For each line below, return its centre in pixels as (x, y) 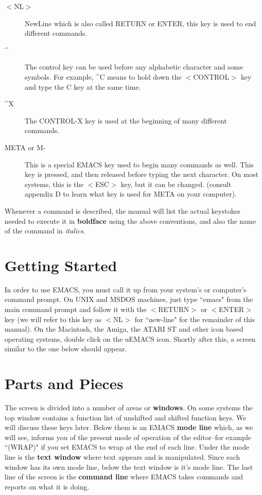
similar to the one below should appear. (66, 349)
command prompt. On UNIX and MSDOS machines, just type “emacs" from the (129, 299)
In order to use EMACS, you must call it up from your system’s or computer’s (126, 289)
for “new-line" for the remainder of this (195, 319)
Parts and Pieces (64, 383)
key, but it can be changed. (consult (176, 184)
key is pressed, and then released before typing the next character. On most (142, 174)
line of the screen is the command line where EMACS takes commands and (124, 477)
